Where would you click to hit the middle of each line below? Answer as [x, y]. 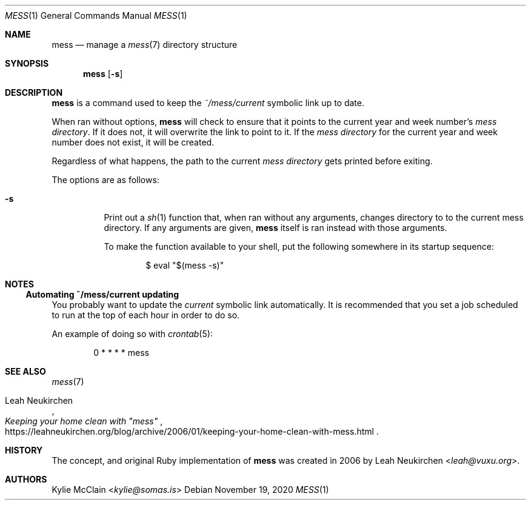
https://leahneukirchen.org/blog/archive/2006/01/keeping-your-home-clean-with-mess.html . [192, 431]
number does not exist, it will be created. [133, 142]
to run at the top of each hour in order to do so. [146, 315]
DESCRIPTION [34, 92]
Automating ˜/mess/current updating [102, 294]
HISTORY [24, 450]
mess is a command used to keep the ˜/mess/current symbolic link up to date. [208, 103]
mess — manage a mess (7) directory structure [145, 45]
